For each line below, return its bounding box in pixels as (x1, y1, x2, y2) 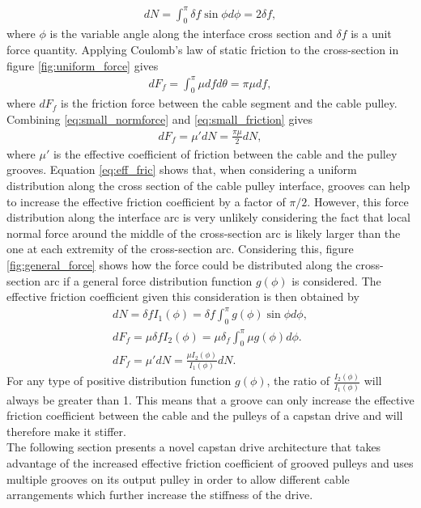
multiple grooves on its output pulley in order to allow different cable (6, 470, 350, 487)
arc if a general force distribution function (44, 272, 253, 289)
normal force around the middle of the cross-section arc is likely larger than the (6, 224, 401, 241)
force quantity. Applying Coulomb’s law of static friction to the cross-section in (6, 40, 399, 57)
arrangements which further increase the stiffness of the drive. (6, 486, 313, 503)
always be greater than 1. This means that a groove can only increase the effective (6, 391, 415, 408)
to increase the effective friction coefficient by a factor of (6, 193, 286, 210)
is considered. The (291, 272, 381, 289)
